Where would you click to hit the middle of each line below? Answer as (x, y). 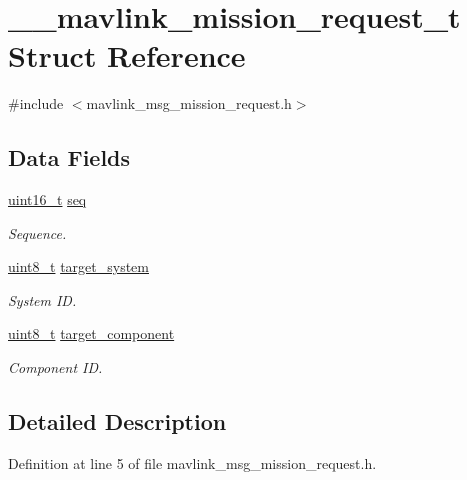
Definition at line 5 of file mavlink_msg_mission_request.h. (192, 462)
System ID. (42, 299)
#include (36, 103)
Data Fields (69, 157)
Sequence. (37, 232)
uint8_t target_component (91, 333)
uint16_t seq (47, 199)
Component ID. (55, 367)
